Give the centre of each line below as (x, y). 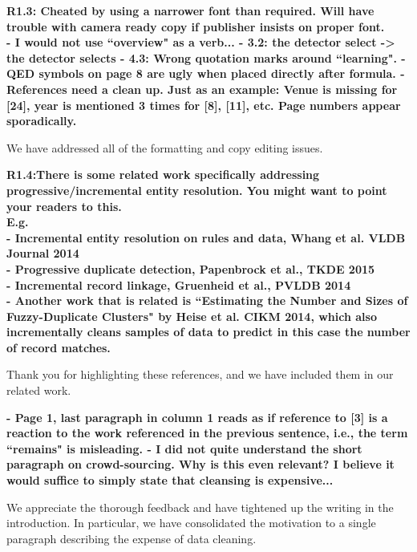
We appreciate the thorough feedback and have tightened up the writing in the (200, 507)
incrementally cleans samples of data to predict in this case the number (208, 332)
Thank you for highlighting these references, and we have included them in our (200, 374)
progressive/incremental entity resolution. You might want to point (197, 190)
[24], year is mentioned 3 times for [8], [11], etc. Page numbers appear (204, 105)
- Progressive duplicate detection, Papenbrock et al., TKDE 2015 (191, 268)
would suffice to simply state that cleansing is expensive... (170, 480)
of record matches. (59, 347)
